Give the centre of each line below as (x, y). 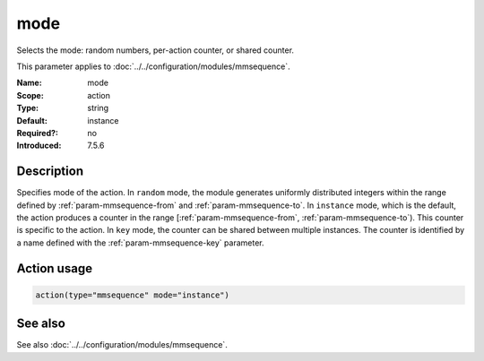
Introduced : (39, 146)
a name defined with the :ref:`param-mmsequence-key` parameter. (140, 243)
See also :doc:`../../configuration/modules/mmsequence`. (122, 345)
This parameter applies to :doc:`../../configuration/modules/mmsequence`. (153, 66)
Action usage (55, 268)
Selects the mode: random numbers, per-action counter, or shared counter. (156, 50)
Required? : (37, 133)
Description (50, 172)
